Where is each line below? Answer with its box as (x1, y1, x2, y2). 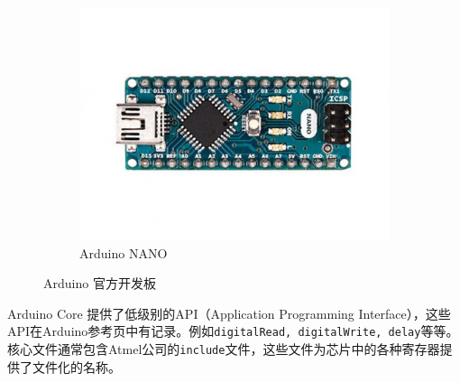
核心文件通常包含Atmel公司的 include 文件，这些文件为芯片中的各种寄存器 (7, 340, 440, 359)
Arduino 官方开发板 (43, 274, 156, 293)
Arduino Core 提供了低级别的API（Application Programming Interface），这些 (7, 303, 451, 322)
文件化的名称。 (32, 357, 121, 376)
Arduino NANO (79, 243, 168, 262)
